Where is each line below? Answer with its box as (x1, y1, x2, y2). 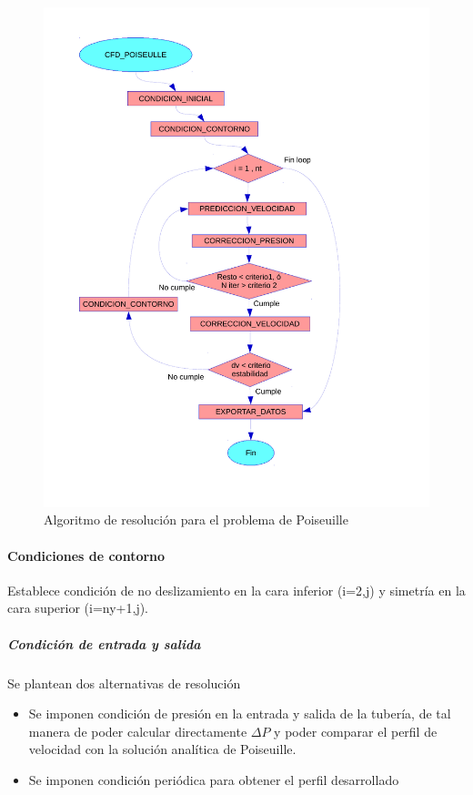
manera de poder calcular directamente (28, 721, 247, 740)
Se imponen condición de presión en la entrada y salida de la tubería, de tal (28, 704, 451, 723)
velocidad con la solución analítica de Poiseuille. (28, 739, 297, 759)
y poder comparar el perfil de (274, 721, 438, 740)
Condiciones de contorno (7, 545, 166, 565)
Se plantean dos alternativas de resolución (7, 673, 241, 692)
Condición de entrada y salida (7, 634, 201, 653)
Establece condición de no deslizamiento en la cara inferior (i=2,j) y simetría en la (7, 580, 466, 599)
